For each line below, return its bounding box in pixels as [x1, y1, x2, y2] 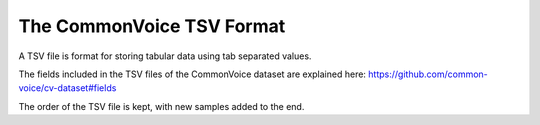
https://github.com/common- [368, 68, 489, 80]
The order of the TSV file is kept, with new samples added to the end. [18, 100, 305, 112]
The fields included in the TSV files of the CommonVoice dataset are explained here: [18, 68, 367, 80]
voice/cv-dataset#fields [18, 82, 117, 94]
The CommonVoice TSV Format [18, 15, 286, 37]
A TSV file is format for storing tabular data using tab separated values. [18, 50, 312, 62]
